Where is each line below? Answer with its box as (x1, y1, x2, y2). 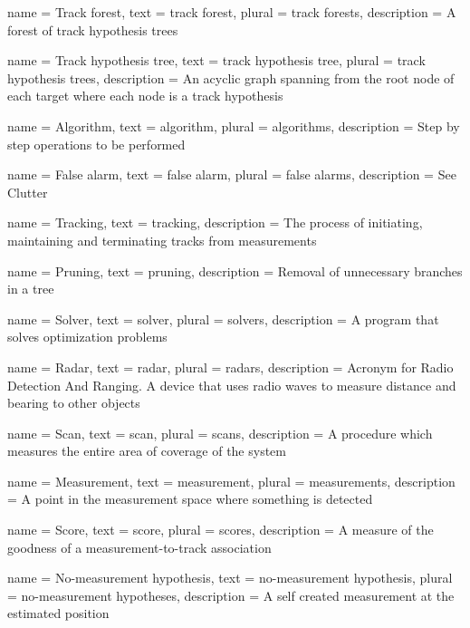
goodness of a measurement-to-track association (7, 537, 272, 556)
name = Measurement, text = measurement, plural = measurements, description (7, 471, 456, 490)
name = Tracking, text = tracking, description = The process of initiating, (7, 213, 423, 232)
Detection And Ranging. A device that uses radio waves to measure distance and (7, 375, 456, 394)
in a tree (7, 279, 54, 298)
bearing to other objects (7, 393, 140, 412)
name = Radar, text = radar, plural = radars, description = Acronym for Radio (7, 357, 454, 376)
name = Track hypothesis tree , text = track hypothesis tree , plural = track (7, 51, 426, 70)
